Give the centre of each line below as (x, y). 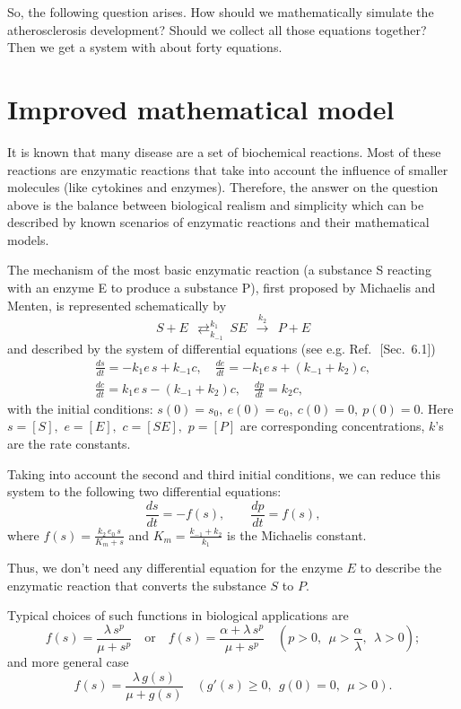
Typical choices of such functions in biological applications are (178, 615)
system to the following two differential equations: (144, 491)
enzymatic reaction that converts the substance (137, 585)
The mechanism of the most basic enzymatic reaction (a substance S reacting (219, 270)
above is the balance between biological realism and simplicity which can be (216, 204)
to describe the (401, 568)
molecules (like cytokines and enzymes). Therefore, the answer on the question (223, 187)
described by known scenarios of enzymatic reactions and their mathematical (218, 222)
